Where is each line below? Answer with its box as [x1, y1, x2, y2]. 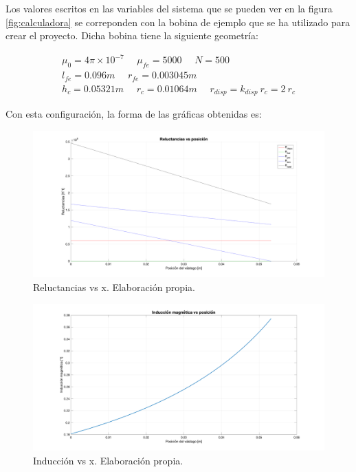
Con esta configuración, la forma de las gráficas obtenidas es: [5, 107, 262, 121]
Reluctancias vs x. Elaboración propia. [33, 279, 195, 294]
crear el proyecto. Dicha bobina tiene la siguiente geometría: [5, 28, 258, 43]
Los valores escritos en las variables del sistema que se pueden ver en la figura [5, 1, 333, 15]
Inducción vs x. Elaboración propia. [33, 453, 183, 467]
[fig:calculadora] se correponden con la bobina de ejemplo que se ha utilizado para [5, 14, 351, 29]
